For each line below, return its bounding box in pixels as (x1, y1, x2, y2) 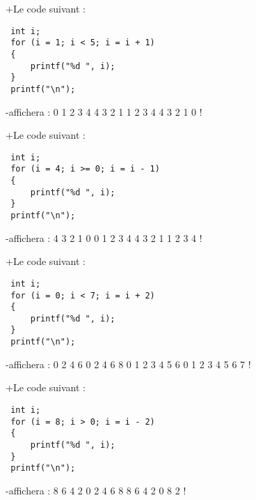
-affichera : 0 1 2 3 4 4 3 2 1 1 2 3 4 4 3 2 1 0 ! (6, 104, 202, 119)
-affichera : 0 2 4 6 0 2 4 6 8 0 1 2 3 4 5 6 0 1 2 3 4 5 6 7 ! (6, 356, 251, 371)
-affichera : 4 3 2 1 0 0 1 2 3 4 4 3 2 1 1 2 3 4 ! (6, 230, 202, 245)
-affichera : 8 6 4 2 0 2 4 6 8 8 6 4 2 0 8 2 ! (6, 483, 186, 497)
